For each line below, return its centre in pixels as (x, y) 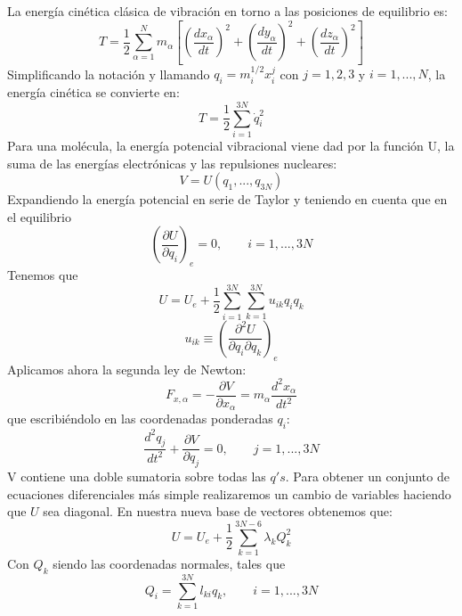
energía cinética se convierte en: (93, 92)
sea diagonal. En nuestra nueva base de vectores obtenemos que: (218, 511)
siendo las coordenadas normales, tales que (169, 564)
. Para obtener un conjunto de (367, 476)
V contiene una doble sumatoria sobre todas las (137, 476)
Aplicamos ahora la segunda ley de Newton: (127, 369)
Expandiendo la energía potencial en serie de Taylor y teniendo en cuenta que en (227, 199)
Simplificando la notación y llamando (109, 74)
